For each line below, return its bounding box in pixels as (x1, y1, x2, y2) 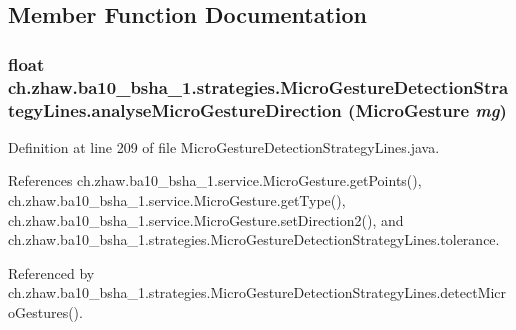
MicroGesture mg (355, 97, 500, 122)
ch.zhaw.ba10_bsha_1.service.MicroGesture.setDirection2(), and (8, 209, 404, 230)
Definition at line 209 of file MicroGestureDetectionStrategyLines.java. (8, 136, 440, 157)
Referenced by (8, 262, 95, 283)
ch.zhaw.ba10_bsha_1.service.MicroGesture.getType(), (8, 190, 346, 211)
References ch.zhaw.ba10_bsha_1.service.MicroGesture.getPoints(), (8, 170, 422, 191)
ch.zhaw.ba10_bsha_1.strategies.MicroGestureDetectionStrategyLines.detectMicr (8, 282, 507, 303)
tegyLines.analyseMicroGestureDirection (8, 97, 342, 122)
